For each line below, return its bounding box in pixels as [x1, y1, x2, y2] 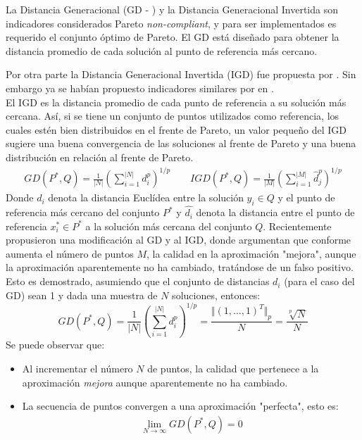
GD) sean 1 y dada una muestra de [6, 287, 158, 302]
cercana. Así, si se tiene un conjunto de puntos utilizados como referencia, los [6, 108, 339, 123]
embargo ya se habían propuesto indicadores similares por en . [6, 80, 274, 95]
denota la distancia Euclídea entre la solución [48, 190, 244, 205]
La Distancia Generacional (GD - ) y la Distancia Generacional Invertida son [6, 2, 338, 16]
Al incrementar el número [22, 360, 133, 375]
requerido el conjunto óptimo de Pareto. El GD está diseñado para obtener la [6, 30, 339, 44]
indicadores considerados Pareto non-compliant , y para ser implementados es [6, 15, 337, 30]
